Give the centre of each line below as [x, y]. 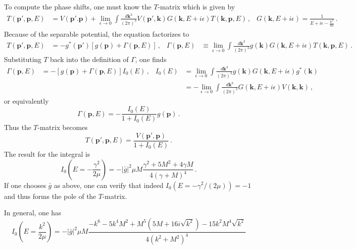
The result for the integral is [47, 154]
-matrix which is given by [196, 6]
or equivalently [26, 100]
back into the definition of [89, 59]
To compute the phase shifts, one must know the [78, 6]
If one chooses [25, 185]
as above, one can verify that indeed [108, 185]
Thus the [18, 127]
